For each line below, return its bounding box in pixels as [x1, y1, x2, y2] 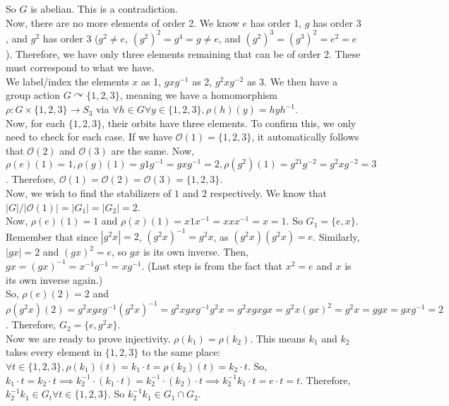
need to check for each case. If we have [6, 129, 173, 144]
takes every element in [6, 345, 102, 359]
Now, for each [6, 115, 66, 130]
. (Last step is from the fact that [141, 258, 283, 273]
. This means [250, 330, 306, 345]
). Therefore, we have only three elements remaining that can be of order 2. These [6, 46, 361, 61]
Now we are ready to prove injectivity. [6, 330, 171, 345]
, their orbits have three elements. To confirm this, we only [102, 115, 357, 130]
